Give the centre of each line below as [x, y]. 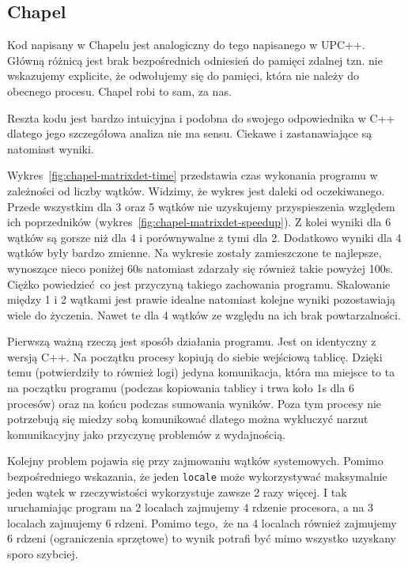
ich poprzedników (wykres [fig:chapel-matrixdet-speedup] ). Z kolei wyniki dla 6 [199, 222]
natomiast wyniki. [51, 148]
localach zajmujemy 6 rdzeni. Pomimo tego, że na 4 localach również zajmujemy [202, 522]
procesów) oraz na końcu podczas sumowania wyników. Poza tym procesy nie [195, 403]
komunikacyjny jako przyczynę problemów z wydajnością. [147, 434]
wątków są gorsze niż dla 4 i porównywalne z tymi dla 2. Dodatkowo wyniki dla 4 [204, 237]
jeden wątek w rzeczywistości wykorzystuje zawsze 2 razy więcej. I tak [177, 491]
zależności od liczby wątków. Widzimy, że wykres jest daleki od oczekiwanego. [196, 190]
